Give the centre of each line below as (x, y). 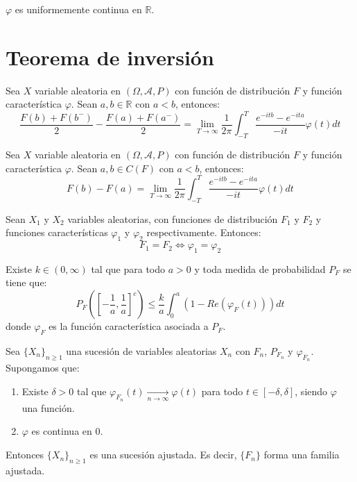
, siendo (311, 391)
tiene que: (26, 282)
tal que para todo (128, 268)
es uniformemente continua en (78, 9)
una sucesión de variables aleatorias (141, 350)
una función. (48, 407)
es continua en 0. (67, 431)
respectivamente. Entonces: (204, 232)
